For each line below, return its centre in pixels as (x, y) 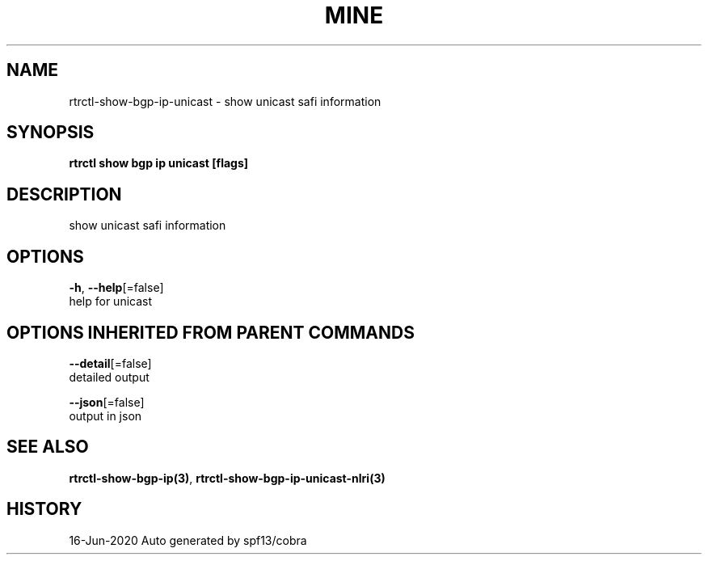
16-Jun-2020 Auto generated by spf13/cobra (188, 540)
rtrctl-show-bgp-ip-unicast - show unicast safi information (225, 101)
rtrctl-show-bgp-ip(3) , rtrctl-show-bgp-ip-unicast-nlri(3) (227, 478)
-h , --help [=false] (116, 288)
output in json (105, 415)
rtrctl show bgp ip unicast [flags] (159, 163)
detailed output (109, 377)
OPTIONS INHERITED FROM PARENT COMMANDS (211, 332)
